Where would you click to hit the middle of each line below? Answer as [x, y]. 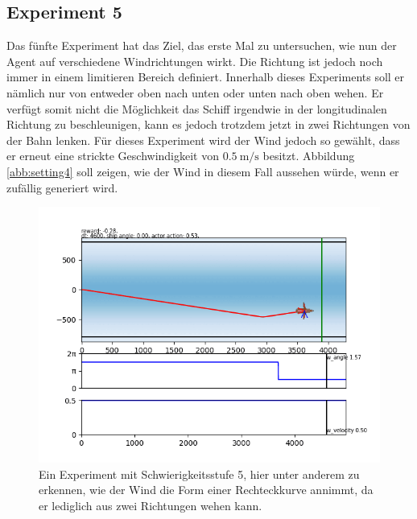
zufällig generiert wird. [62, 187]
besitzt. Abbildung [309, 156]
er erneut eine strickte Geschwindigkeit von [113, 156]
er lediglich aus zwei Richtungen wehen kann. [151, 505]
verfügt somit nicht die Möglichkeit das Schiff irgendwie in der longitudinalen [197, 108]
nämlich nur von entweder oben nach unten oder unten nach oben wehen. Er [195, 92]
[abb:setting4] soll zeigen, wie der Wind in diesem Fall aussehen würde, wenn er [203, 171]
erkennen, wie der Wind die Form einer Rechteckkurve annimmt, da [206, 490]
